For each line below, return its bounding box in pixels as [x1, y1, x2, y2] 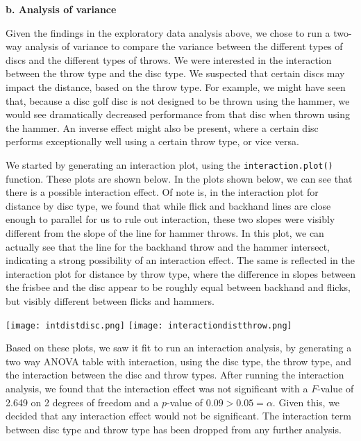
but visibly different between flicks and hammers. [6, 293, 215, 308]
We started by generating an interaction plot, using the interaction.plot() [6, 157, 333, 172]
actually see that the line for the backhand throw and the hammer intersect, [6, 239, 330, 253]
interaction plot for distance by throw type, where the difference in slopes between [6, 266, 356, 281]
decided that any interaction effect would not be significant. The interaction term [6, 408, 351, 423]
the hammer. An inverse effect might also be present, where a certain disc [6, 120, 319, 135]
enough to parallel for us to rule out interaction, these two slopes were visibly [6, 212, 335, 226]
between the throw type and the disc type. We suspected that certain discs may [6, 66, 345, 81]
